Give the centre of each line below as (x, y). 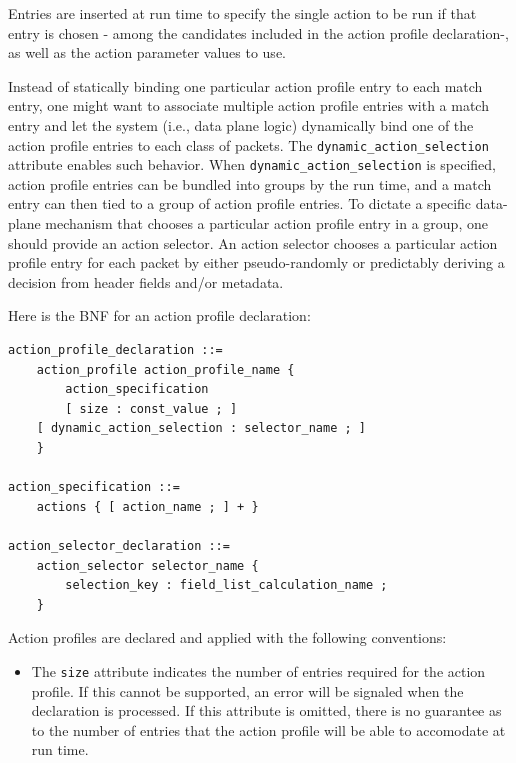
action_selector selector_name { (147, 565)
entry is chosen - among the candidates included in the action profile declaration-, (258, 32)
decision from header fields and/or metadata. (146, 281)
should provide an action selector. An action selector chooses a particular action (253, 242)
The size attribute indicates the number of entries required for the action (258, 670)
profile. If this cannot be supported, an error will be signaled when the (247, 690)
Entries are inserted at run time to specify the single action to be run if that (242, 13)
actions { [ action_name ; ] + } (147, 506)
